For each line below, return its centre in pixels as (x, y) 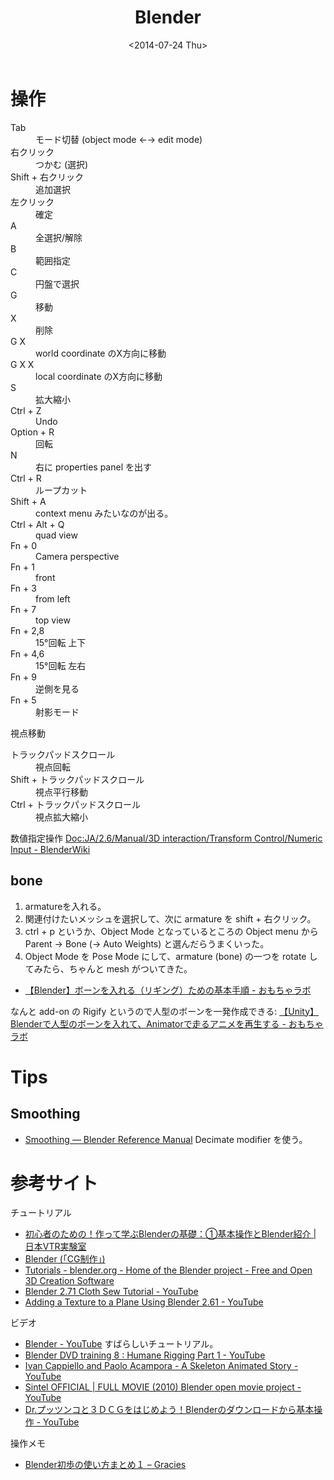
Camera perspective (77, 556)
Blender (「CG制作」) (65, 1259)
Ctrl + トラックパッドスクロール (76, 804)
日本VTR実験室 (55, 1247)
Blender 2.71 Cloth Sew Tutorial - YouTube (111, 1292)
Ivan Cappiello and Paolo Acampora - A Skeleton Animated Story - (161, 1366)
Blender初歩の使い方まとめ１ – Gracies (105, 1465)
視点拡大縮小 (61, 817)
